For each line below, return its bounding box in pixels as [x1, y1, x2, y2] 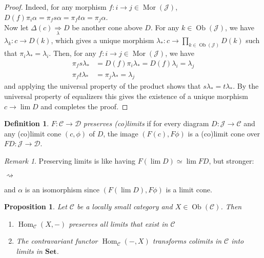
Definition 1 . [4, 118, 49, 129]
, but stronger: [209, 155, 254, 166]
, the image [103, 128, 138, 138]
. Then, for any [49, 48, 96, 58]
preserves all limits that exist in [69, 218, 168, 229]
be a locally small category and [76, 201, 173, 212]
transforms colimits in [152, 235, 222, 246]
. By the [233, 81, 259, 91]
